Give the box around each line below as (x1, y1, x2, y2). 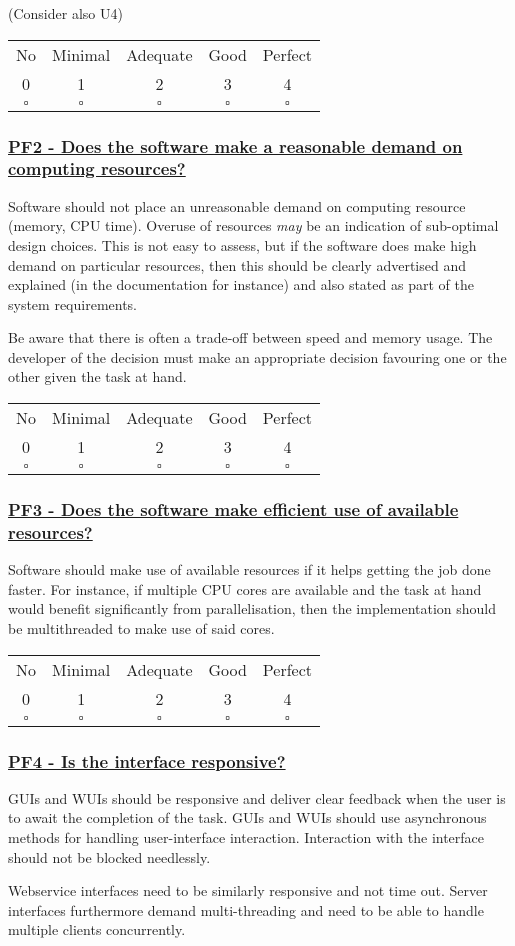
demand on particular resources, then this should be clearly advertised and (8, 254, 466, 275)
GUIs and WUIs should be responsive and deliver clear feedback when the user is (8, 787, 506, 808)
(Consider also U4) (8, 3, 123, 23)
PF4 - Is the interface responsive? (8, 748, 286, 773)
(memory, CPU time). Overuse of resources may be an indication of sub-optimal (8, 215, 499, 236)
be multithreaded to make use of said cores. (8, 618, 275, 638)
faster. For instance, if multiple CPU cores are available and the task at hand (8, 578, 482, 599)
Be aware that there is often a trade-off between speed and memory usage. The (8, 327, 493, 348)
